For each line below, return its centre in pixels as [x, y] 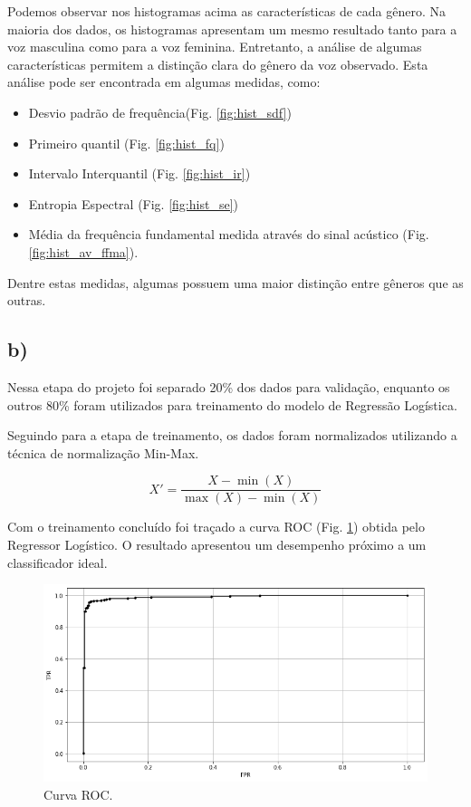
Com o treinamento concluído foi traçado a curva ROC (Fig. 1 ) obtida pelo [216, 527]
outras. [27, 300]
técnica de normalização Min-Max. [103, 452]
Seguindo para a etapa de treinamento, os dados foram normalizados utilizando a [232, 435]
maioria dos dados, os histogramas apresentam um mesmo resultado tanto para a [232, 29]
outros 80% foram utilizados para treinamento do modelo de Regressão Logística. [232, 404]
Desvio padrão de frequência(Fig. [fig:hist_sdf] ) [160, 112]
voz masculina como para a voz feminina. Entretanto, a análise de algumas [215, 47]
